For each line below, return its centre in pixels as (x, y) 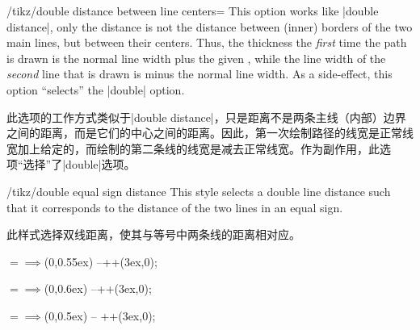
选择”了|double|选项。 (79, 164)
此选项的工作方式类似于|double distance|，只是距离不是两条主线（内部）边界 (206, 117)
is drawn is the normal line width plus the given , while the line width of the (196, 58)
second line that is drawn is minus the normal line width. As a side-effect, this (199, 74)
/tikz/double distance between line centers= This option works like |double (193, 10)
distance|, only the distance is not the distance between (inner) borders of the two (210, 26)
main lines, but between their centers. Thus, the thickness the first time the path (207, 42)
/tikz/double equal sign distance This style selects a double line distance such (199, 191)
